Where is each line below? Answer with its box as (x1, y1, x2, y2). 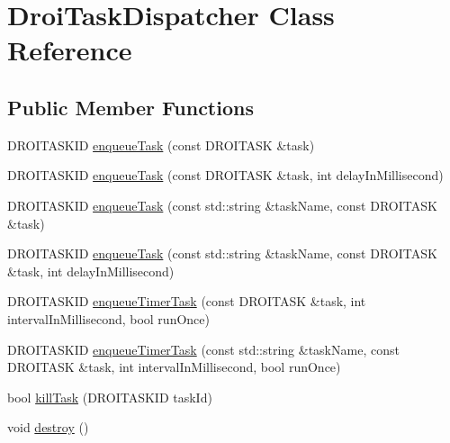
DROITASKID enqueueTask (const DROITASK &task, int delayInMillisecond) (7, 166, 444, 185)
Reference (7, 32, 132, 68)
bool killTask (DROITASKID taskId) (7, 387, 212, 406)
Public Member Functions (7, 93, 254, 121)
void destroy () (7, 418, 89, 437)
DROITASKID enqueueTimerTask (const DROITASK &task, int (7, 292, 366, 311)
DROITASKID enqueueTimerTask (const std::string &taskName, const (7, 339, 400, 358)
